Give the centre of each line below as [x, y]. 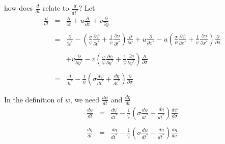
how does [19, 8]
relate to [56, 8]
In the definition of [34, 99]
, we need [85, 99]
